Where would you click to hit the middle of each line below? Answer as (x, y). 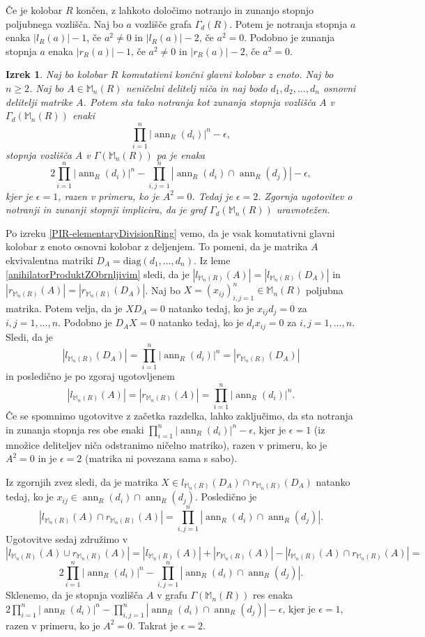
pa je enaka (181, 154)
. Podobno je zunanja (289, 37)
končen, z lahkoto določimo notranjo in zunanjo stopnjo (195, 10)
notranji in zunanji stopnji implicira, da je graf (106, 209)
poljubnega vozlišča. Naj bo (64, 23)
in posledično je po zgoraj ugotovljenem (90, 376)
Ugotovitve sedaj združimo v (67, 539)
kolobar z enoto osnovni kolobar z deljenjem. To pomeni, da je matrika (157, 246)
